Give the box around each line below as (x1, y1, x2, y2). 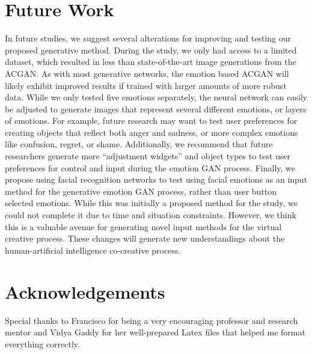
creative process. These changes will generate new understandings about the (5, 232, 285, 245)
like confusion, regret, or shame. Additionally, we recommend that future (5, 138, 273, 150)
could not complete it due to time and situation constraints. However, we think (5, 209, 296, 221)
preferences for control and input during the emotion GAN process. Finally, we (5, 161, 296, 174)
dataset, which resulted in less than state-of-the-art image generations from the (5, 55, 296, 68)
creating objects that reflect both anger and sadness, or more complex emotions (5, 126, 298, 138)
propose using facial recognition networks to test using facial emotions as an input (5, 173, 308, 186)
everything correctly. (5, 337, 80, 350)
